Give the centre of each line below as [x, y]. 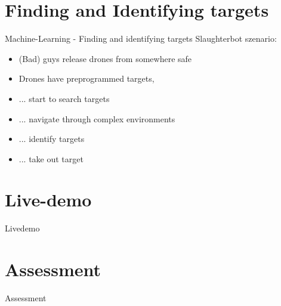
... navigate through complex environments [97, 118]
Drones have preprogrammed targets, [87, 78]
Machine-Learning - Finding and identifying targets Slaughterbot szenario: [141, 38]
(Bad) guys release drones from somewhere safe [105, 58]
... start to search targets [64, 98]
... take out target [51, 158]
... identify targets [52, 139]
